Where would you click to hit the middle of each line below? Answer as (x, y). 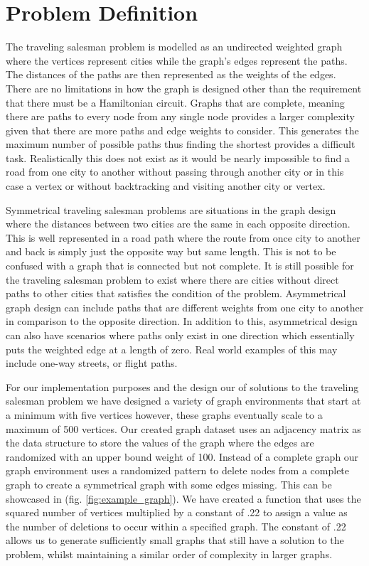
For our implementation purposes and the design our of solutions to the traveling (182, 386)
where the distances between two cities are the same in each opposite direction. (178, 224)
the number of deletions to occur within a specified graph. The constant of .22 (176, 526)
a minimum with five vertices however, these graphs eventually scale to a (164, 414)
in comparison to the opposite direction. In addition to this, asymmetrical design (182, 321)
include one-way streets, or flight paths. (92, 363)
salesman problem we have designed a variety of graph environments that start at (183, 401)
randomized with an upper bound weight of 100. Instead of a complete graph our (182, 456)
